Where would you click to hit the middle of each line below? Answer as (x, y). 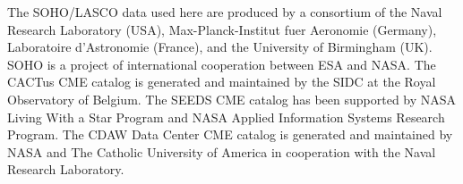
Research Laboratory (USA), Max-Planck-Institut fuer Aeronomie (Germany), (222, 29)
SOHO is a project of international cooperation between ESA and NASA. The (222, 64)
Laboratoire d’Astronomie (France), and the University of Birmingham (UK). (220, 47)
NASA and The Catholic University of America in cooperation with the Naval (222, 151)
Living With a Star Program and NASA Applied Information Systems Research (226, 117)
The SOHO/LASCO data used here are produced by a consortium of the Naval (225, 12)
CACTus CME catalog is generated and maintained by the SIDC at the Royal (222, 82)
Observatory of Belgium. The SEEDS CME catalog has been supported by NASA (232, 99)
